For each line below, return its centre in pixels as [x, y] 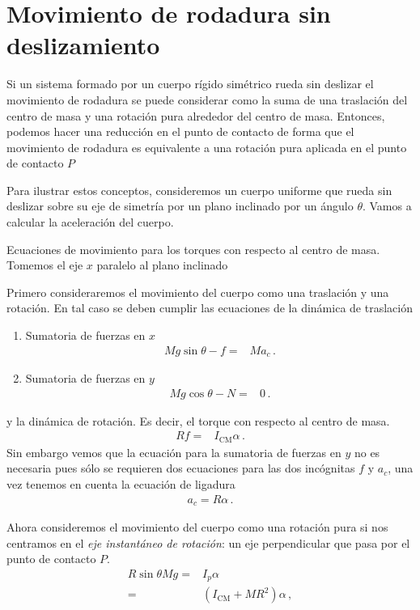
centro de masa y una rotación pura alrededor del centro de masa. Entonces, [196, 115]
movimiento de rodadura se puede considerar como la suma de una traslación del [207, 99]
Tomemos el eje [45, 265]
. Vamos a [387, 206]
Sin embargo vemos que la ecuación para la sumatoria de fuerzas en [174, 452]
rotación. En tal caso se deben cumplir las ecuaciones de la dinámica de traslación [210, 308]
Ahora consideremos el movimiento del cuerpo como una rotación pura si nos [197, 527]
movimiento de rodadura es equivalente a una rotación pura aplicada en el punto [207, 147]
